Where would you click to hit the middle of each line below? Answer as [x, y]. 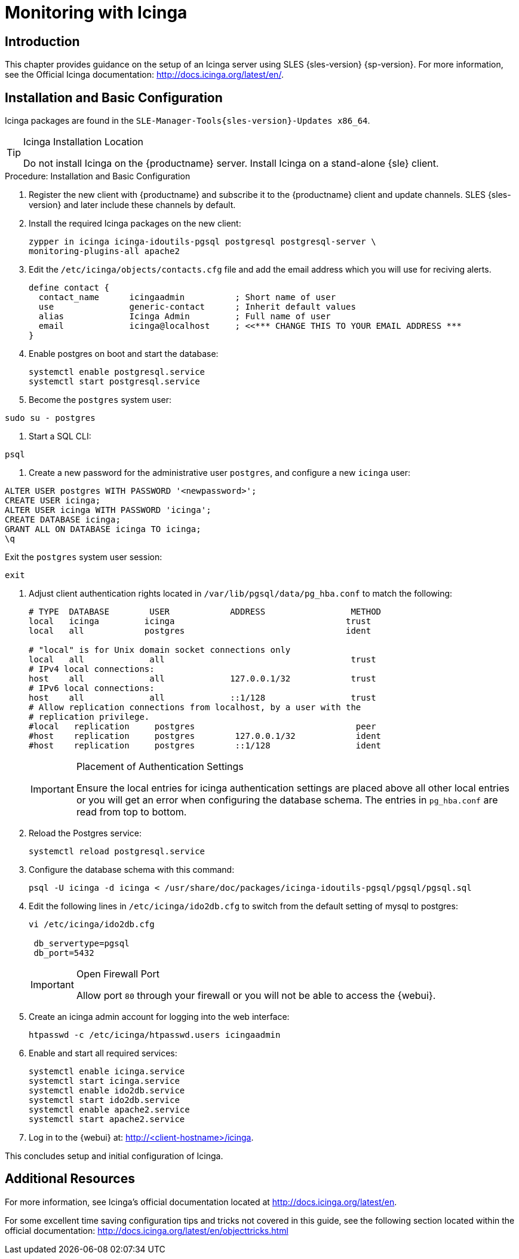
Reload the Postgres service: [85, 833]
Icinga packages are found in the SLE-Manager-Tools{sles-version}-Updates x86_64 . [188, 121]
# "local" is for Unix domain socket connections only [160, 650]
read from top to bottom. [131, 812]
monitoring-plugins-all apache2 [104, 251]
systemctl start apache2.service [107, 1119]
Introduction [42, 41]
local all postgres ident [200, 631]
